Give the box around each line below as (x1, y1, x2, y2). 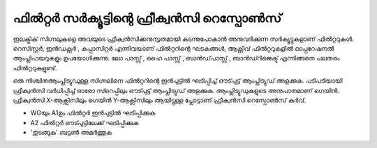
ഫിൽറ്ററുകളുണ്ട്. (13, 63, 57, 72)
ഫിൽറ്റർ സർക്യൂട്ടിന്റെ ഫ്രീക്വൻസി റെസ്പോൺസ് (13, 10, 282, 26)
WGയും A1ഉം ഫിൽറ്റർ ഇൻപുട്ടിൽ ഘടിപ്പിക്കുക (30, 108, 156, 117)
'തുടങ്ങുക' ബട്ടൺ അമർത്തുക (30, 129, 112, 137)
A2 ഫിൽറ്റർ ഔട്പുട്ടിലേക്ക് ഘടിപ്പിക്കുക (30, 118, 139, 126)
